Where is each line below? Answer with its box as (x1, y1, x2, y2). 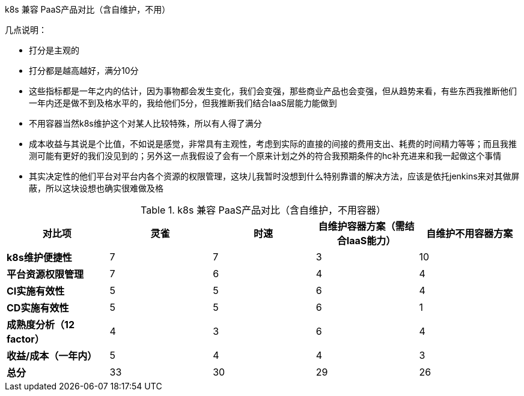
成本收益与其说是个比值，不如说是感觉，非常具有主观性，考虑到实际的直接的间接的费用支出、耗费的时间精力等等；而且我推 (29, 139, 517, 149)
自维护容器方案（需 (318, 220, 405, 232)
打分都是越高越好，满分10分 (29, 65, 139, 76)
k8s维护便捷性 (7, 251, 72, 263)
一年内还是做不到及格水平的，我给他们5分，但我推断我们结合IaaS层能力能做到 (29, 98, 337, 108)
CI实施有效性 (7, 285, 65, 297)
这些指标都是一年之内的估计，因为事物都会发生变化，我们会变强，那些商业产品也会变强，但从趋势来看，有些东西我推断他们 (29, 86, 517, 96)
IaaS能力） (346, 235, 396, 247)
